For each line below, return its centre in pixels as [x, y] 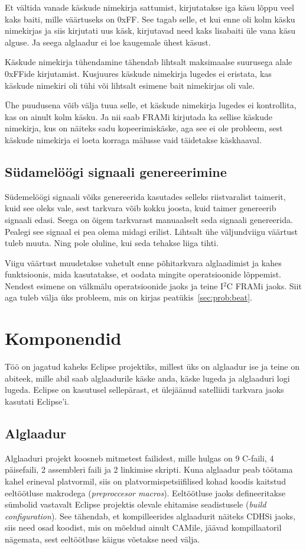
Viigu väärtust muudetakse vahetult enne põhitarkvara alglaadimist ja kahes [143, 262]
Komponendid [63, 338]
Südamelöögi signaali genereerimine [116, 171]
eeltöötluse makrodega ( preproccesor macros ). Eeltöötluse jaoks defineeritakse [145, 493]
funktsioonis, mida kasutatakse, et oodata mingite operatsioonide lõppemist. [143, 274]
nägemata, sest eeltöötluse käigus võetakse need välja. [102, 539]
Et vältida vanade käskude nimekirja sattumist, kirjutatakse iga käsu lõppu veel [149, 7]
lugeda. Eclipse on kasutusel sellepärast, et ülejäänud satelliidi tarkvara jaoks [144, 390]
